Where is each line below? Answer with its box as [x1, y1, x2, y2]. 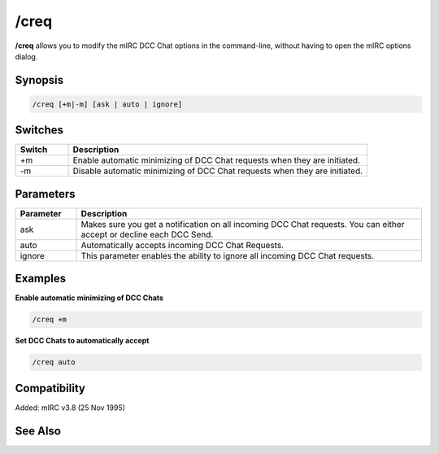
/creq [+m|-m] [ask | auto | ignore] [32, 99, 183, 109]
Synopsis [15, 73, 64, 87]
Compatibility [15, 381, 85, 395]
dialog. [15, 51, 38, 61]
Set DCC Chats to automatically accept [15, 336, 150, 346]
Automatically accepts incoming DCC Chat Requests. [80, 239, 285, 251]
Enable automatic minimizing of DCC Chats [15, 293, 164, 303]
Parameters [15, 187, 76, 201]
